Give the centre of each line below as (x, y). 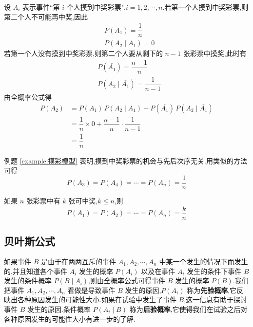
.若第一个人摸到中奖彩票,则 (205, 7)
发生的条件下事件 (214, 271)
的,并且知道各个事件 (36, 271)
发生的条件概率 (28, 281)
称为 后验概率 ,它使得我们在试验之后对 (188, 309)
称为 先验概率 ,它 (212, 290)
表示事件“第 (41, 7)
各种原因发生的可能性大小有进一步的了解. (70, 318)
